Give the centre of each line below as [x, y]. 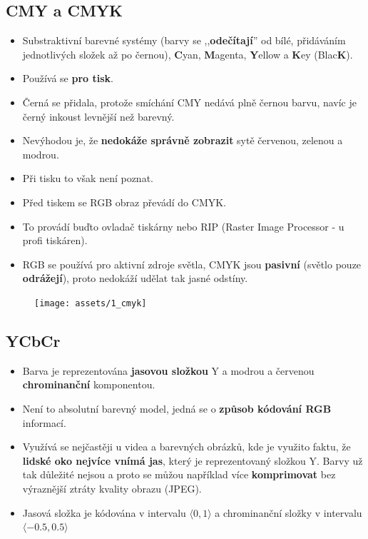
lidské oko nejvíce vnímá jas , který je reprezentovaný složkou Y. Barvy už [193, 460]
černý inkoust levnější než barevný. [98, 116]
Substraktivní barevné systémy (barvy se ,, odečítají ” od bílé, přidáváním [184, 40]
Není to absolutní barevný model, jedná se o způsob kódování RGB [177, 408]
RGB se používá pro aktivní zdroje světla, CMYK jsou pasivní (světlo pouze [192, 264]
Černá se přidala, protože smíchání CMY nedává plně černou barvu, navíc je [189, 102]
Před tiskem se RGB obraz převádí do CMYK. [124, 202]
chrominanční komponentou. [89, 384]
